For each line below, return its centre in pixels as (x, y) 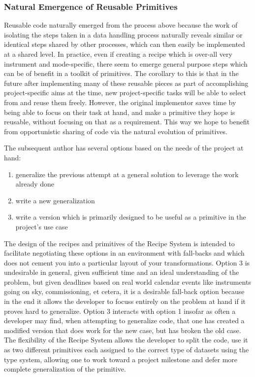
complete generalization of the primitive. (65, 369)
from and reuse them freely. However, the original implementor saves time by (120, 102)
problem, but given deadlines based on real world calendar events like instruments (127, 282)
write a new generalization (55, 200)
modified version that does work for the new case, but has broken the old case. (123, 330)
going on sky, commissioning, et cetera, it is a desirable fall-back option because (124, 291)
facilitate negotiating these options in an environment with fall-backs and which (124, 253)
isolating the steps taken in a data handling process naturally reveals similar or (123, 34)
